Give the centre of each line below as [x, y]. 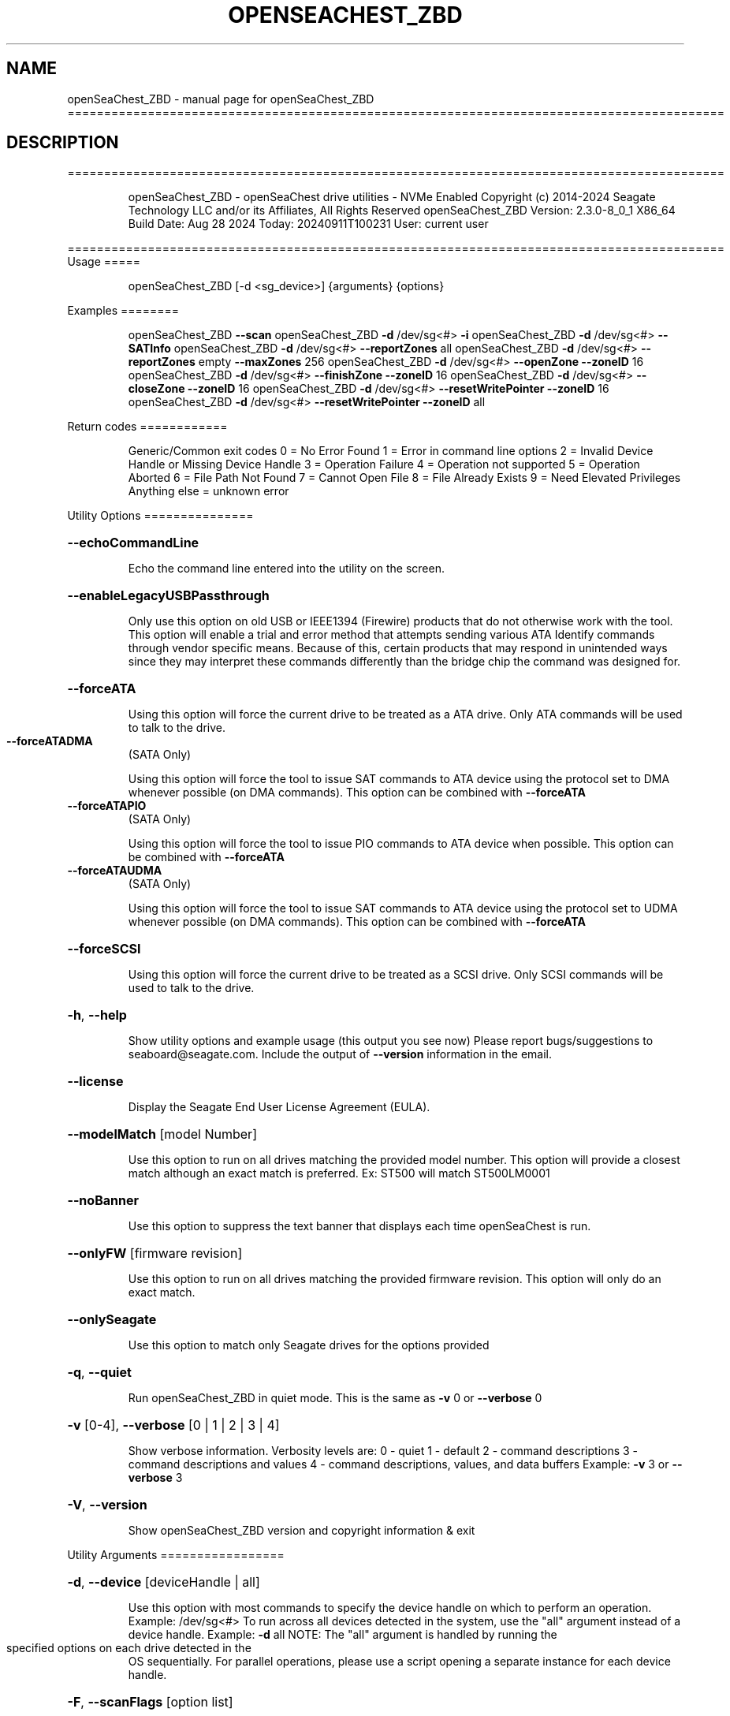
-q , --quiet [99, 1373]
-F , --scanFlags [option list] [150, 1702]
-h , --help [97, 1015]
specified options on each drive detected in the [129, 1648]
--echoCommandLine [133, 543]
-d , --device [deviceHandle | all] [164, 1582]
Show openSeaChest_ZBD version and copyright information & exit [302, 1531]
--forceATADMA [50, 741]
